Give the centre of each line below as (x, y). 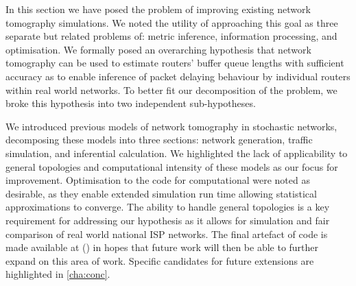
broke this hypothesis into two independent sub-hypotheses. (131, 103)
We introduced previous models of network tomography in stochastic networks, (171, 126)
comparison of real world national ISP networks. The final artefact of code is (167, 234)
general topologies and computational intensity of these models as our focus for (172, 166)
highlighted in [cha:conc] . (58, 274)
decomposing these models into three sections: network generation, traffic (159, 140)
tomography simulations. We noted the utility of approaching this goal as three (172, 22)
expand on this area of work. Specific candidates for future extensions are (160, 260)
